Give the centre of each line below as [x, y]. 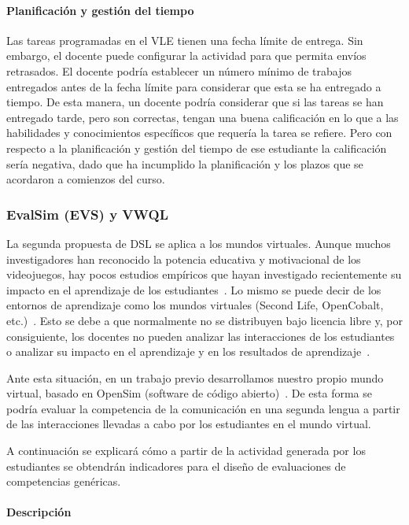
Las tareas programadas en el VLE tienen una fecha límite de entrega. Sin [185, 40]
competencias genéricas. [64, 481]
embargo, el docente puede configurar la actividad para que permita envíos [186, 55]
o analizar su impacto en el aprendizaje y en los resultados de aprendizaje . [188, 351]
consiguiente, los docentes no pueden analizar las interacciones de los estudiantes [201, 336]
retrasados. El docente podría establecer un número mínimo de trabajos [179, 70]
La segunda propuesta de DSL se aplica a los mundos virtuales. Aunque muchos [199, 243]
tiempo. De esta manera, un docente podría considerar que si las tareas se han [195, 102]
